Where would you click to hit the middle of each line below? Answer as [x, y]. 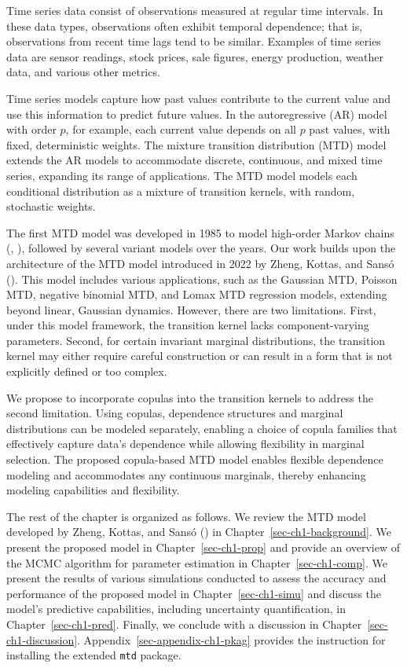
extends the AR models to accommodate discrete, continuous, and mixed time [194, 160]
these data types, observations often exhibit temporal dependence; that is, [185, 26]
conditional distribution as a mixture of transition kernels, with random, [181, 191]
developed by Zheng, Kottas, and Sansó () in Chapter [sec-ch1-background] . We [199, 532]
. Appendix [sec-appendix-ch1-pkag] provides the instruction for [231, 639]
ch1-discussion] [42, 639]
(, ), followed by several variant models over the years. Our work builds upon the [201, 248]
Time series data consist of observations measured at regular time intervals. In [195, 10]
